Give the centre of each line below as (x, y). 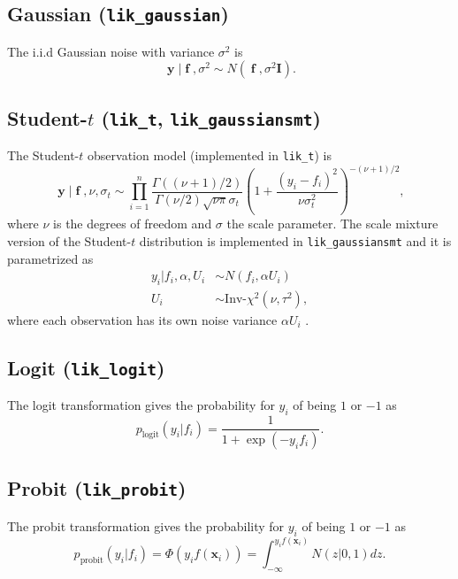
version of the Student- (69, 240)
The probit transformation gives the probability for (146, 525)
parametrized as (50, 258)
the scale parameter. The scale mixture (332, 224)
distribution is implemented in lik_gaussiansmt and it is (295, 240)
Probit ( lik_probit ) (97, 488)
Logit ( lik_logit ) (86, 367)
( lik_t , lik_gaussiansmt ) (211, 117)
